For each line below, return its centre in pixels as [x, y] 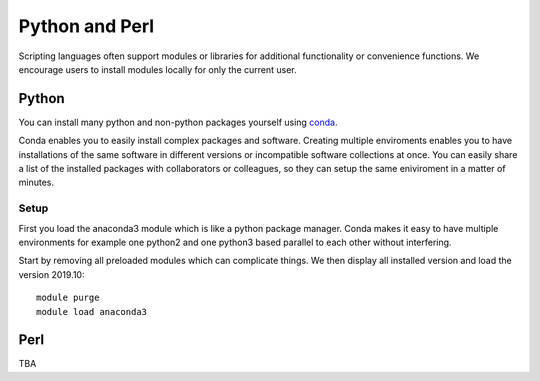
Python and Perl [86, 26]
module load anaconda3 [92, 311]
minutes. [36, 182]
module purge [68, 298]
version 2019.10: [51, 274]
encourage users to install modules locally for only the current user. [157, 69]
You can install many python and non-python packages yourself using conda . [178, 122]
